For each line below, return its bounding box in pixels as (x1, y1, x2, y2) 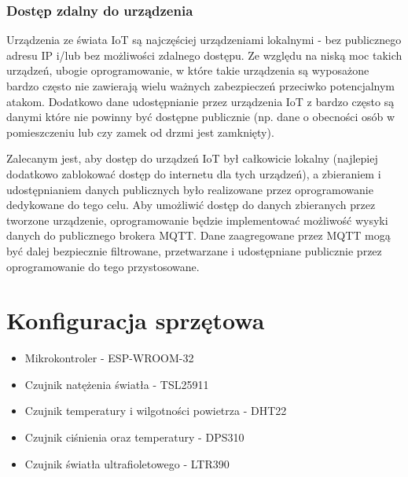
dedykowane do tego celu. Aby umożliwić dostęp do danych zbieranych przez (6, 196, 376, 213)
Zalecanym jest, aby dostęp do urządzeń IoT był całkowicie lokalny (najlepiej (6, 150, 378, 167)
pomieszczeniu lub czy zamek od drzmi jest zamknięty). (6, 123, 274, 140)
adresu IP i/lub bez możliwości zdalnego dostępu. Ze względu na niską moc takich (6, 46, 402, 63)
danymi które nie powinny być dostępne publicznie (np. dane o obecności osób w (6, 108, 395, 125)
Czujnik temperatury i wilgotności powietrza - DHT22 (24, 402, 287, 419)
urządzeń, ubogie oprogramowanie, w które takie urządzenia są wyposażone (6, 62, 369, 79)
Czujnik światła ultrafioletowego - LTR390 (24, 455, 230, 471)
